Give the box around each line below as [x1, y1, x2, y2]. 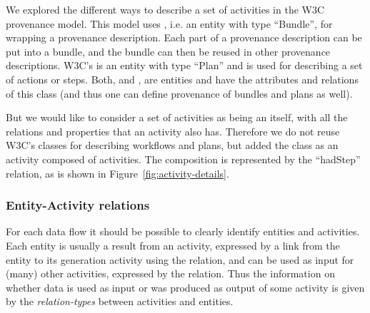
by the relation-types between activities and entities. [6, 294, 234, 309]
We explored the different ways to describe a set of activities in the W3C [6, 2, 325, 16]
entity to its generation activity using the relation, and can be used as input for [6, 252, 354, 267]
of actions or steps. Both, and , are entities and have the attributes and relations [6, 71, 359, 86]
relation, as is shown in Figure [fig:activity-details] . [6, 165, 229, 180]
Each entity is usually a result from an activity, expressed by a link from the [6, 237, 340, 252]
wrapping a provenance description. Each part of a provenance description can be [6, 30, 362, 45]
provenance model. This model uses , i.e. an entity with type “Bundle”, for [6, 16, 333, 31]
